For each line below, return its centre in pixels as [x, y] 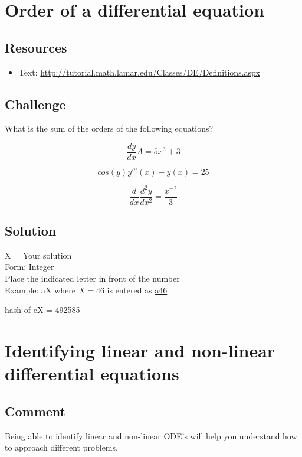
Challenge [35, 104]
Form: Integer [29, 267]
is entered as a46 [137, 290]
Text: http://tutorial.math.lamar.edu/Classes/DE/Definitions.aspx [139, 72]
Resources [36, 47]
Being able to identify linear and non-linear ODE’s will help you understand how [151, 435]
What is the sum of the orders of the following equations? [109, 128]
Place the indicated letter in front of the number [92, 278]
